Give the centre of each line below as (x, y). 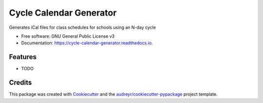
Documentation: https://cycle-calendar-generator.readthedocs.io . (87, 43)
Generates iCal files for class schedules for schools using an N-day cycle (82, 27)
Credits (20, 83)
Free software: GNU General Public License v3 (68, 36)
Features (23, 57)
